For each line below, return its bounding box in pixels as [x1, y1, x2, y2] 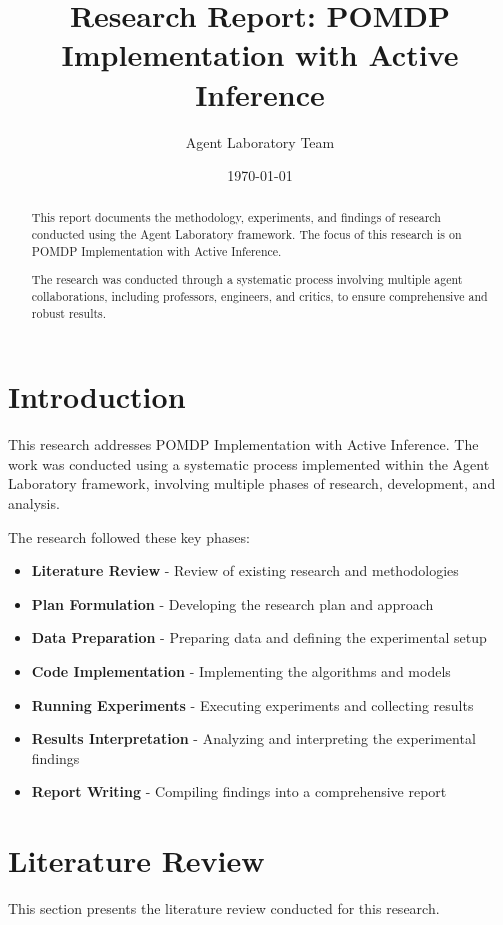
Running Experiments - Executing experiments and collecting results [31, 694, 474, 715]
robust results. [31, 304, 107, 321]
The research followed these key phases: [8, 526, 250, 547]
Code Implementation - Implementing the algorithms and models [31, 661, 451, 681]
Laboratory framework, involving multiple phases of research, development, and [8, 473, 496, 494]
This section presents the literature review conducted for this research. [8, 898, 440, 919]
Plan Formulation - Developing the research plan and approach [31, 593, 434, 614]
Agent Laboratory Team [185, 131, 335, 152]
